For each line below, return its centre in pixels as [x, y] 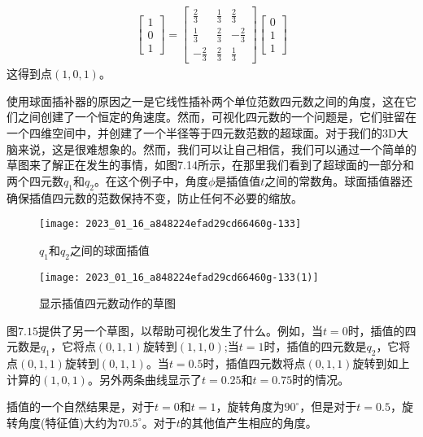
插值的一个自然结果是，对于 [81, 406]
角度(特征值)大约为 [68, 422]
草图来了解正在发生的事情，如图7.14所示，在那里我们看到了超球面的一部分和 [210, 165]
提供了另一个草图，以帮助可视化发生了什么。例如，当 [180, 330]
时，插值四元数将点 [254, 363]
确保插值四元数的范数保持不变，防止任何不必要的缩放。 [155, 197]
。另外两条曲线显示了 [144, 379]
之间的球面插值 [109, 249]
